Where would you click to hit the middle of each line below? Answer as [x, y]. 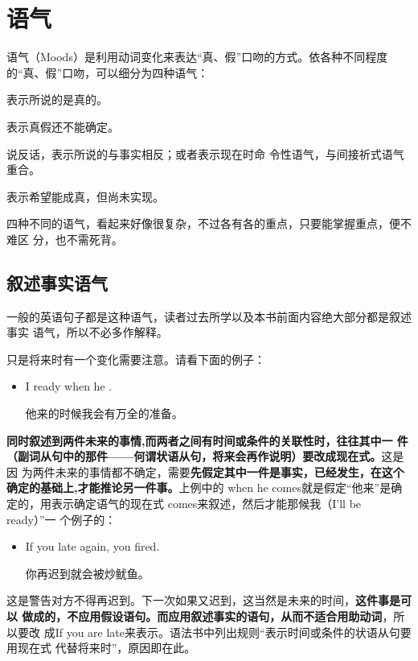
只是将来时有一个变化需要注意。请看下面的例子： [136, 359]
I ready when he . [69, 386]
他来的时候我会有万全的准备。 [104, 413]
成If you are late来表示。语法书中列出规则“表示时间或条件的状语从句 [222, 632]
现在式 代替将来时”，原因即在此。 [107, 648]
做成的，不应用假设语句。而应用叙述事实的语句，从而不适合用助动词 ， [208, 616]
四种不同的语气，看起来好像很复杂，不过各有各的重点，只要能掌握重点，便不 [209, 223]
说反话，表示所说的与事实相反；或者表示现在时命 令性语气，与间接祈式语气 [205, 153]
